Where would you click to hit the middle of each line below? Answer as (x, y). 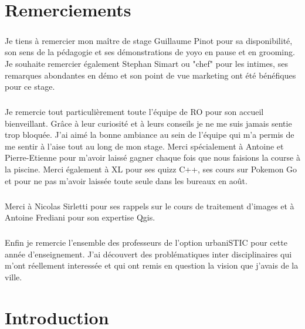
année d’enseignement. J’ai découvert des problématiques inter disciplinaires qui (148, 254)
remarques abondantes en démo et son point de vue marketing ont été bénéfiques (150, 75)
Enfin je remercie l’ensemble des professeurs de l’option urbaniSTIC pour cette (146, 242)
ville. (13, 277)
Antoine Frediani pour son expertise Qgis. (80, 217)
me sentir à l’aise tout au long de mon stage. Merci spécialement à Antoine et (144, 146)
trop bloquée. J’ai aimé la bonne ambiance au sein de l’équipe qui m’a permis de (150, 135)
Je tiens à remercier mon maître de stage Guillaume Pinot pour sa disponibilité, (149, 40)
